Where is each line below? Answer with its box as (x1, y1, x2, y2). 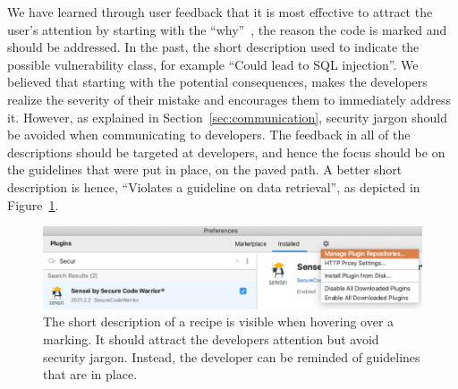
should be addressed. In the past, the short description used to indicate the (7, 38, 420, 56)
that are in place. (43, 365, 138, 384)
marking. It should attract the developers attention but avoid (43, 330, 379, 349)
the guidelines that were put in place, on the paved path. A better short (7, 160, 403, 179)
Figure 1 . (7, 195, 59, 214)
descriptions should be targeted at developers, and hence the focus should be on (7, 142, 445, 161)
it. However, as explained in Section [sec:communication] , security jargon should (7, 107, 448, 126)
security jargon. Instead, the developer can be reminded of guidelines (43, 347, 420, 366)
